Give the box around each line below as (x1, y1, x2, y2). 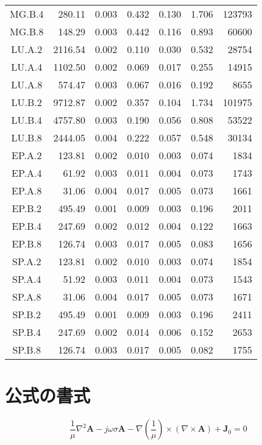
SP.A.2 (12, 254, 41, 268)
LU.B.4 (11, 113, 42, 127)
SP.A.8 (12, 290, 41, 304)
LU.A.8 (11, 77, 43, 91)
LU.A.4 (11, 60, 43, 74)
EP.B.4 (12, 219, 42, 233)
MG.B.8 (10, 24, 44, 38)
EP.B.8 (12, 237, 42, 251)
